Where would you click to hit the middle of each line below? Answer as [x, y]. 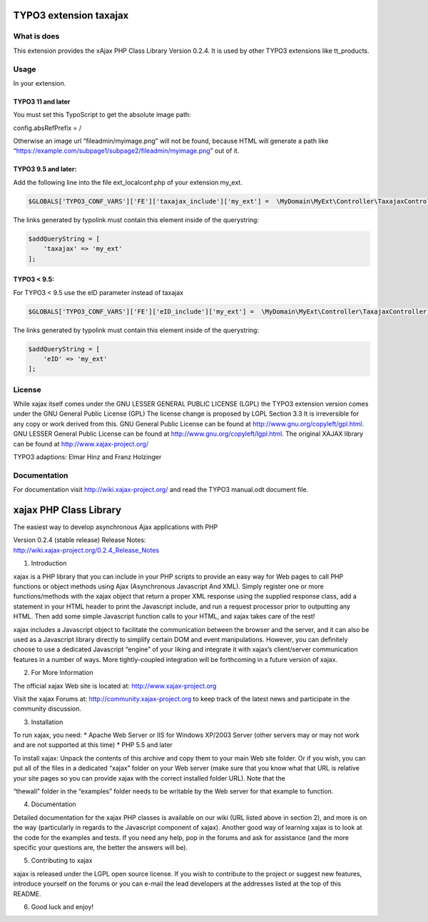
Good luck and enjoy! [62, 906]
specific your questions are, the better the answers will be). [101, 847]
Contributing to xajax [62, 861]
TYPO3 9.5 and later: [45, 169]
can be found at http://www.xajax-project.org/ [81, 444]
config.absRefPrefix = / [47, 128]
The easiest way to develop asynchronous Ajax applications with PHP [116, 527]
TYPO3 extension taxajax [71, 15]
